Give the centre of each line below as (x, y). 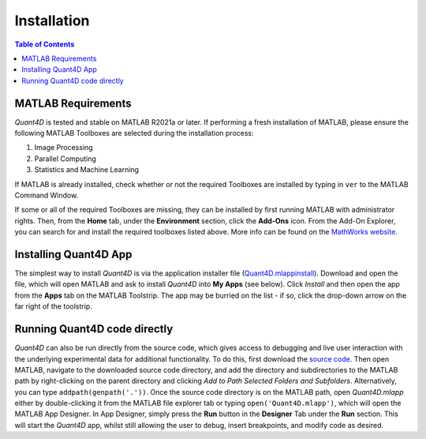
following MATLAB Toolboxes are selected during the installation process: (134, 133)
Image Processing (64, 148)
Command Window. (47, 195)
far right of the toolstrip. (53, 306)
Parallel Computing (65, 159)
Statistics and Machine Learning (87, 170)
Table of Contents (45, 44)
